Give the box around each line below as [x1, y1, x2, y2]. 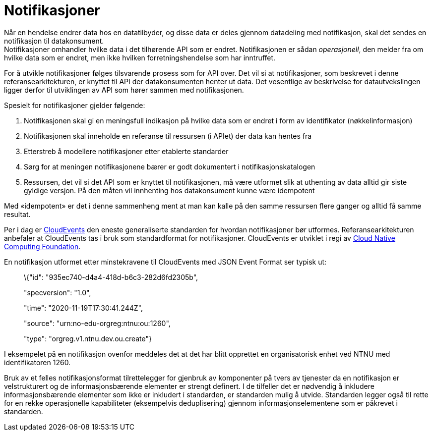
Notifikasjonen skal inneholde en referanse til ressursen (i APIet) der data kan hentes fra [24, 131, 312, 140]
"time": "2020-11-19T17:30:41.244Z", [24, 303, 143, 312]
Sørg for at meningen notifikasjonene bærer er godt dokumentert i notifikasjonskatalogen [24, 162, 315, 171]
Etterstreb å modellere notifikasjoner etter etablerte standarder [24, 147, 229, 156]
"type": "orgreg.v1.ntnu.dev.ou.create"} [24, 334, 152, 343]
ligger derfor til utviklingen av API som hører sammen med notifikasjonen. [4, 85, 244, 94]
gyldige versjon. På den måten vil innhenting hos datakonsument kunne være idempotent [24, 186, 315, 195]
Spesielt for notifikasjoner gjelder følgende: [4, 101, 145, 109]
